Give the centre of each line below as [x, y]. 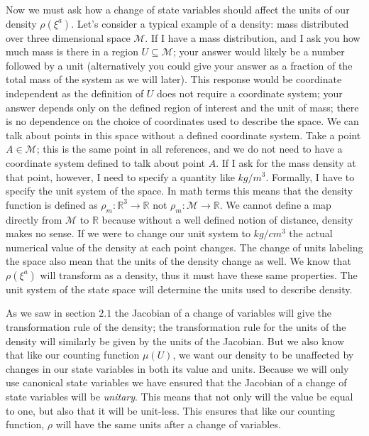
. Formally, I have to [310, 176]
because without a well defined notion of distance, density [227, 219]
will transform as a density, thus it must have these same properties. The [199, 274]
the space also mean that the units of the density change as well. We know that [178, 261]
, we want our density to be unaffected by [263, 355]
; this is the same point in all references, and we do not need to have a [189, 149]
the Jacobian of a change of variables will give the [223, 313]
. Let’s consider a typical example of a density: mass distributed [210, 23]
